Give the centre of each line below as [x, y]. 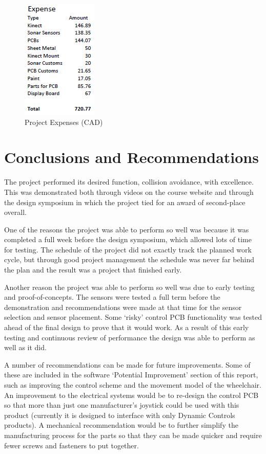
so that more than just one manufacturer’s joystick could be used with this [122, 405]
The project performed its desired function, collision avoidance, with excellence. [129, 182]
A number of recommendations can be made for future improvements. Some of [127, 364]
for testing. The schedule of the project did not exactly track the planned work [128, 249]
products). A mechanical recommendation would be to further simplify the [121, 425]
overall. [15, 212]
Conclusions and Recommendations [131, 157]
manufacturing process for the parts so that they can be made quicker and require [133, 435]
